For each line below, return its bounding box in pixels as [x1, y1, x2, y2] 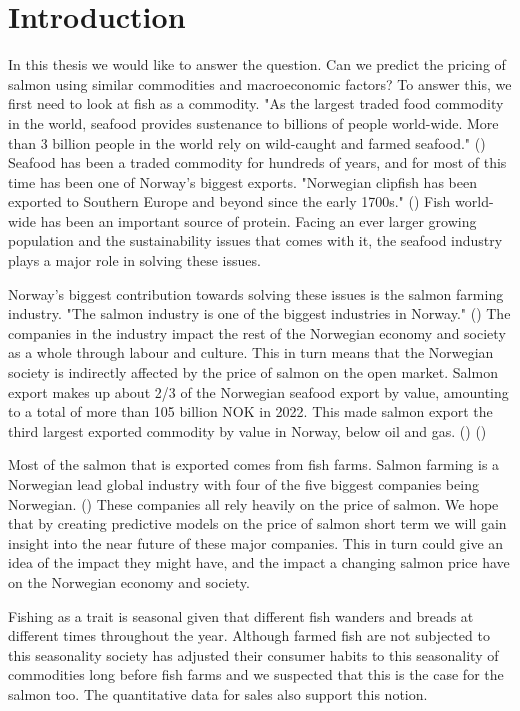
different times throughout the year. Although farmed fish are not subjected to [8, 625, 490, 646]
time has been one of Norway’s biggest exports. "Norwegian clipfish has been [8, 171, 477, 192]
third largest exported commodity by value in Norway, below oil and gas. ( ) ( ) [8, 420, 487, 441]
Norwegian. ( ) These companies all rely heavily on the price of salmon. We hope [8, 493, 499, 514]
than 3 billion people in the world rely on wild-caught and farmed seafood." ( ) [8, 132, 486, 153]
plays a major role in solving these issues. [8, 250, 261, 271]
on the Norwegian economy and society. [8, 571, 250, 592]
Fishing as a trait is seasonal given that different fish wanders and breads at [8, 605, 474, 626]
